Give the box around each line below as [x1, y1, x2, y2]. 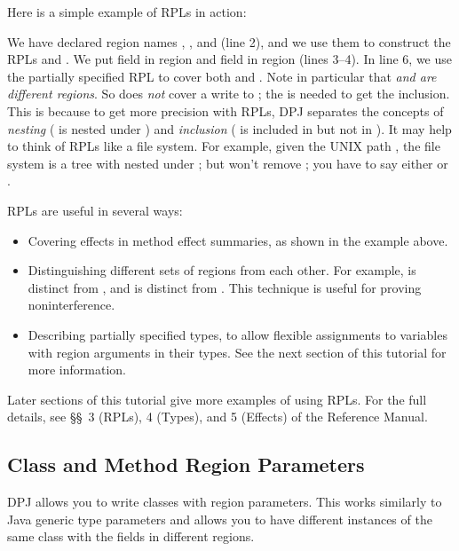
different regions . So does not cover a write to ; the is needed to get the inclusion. [7, 84, 450, 103]
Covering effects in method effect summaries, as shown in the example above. [28, 231, 448, 249]
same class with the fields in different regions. [7, 527, 255, 546]
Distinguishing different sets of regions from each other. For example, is [28, 261, 416, 279]
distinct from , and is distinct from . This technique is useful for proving [28, 278, 422, 296]
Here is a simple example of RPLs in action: [7, 3, 247, 20]
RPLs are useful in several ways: [7, 201, 183, 219]
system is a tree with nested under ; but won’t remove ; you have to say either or [7, 153, 448, 172]
